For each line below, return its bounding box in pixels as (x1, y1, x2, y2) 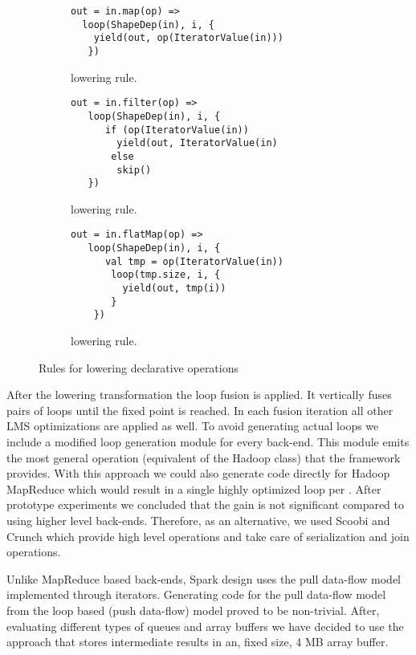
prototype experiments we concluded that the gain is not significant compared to (6, 496, 405, 513)
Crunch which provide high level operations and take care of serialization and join (6, 527, 410, 544)
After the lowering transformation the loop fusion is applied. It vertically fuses (6, 386, 392, 403)
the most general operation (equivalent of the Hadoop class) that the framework (6, 449, 401, 466)
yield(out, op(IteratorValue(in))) (93, 32, 283, 44)
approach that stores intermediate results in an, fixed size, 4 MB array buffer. (6, 633, 389, 650)
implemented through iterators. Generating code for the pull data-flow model (6, 586, 386, 603)
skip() (116, 164, 152, 176)
